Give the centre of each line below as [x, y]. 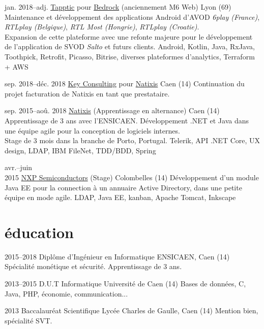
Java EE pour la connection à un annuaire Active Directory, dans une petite [123, 187]
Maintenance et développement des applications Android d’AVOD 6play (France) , [132, 17]
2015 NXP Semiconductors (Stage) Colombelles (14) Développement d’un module [132, 177]
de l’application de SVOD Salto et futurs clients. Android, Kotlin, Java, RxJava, [130, 46]
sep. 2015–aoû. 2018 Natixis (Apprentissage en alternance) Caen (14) [112, 110]
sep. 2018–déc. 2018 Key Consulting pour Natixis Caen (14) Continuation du [125, 84]
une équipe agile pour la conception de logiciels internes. [92, 130]
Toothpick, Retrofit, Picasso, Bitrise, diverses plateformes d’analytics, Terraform [130, 56]
